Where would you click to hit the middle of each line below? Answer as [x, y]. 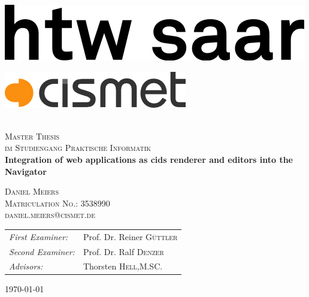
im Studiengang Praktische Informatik [78, 148]
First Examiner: [39, 236]
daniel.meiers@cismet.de [50, 215]
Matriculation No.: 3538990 [57, 203]
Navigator [26, 171]
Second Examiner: [42, 251]
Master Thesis [32, 136]
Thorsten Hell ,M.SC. [123, 266]
